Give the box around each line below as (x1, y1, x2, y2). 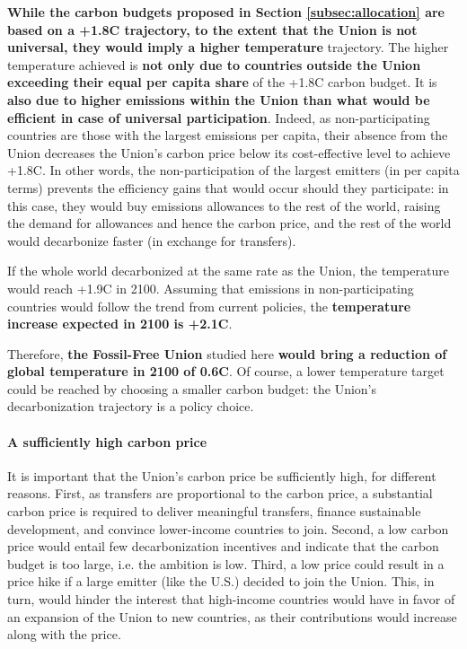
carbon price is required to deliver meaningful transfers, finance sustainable (7, 502, 421, 521)
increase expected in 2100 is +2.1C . (7, 314, 233, 333)
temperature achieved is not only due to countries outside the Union (7, 55, 421, 74)
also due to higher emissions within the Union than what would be (7, 90, 430, 109)
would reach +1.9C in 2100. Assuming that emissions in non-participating (7, 278, 414, 297)
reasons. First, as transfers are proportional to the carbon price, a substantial (7, 484, 433, 503)
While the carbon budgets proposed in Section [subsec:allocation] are (7, 3, 445, 21)
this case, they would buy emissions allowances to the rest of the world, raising (7, 196, 441, 215)
